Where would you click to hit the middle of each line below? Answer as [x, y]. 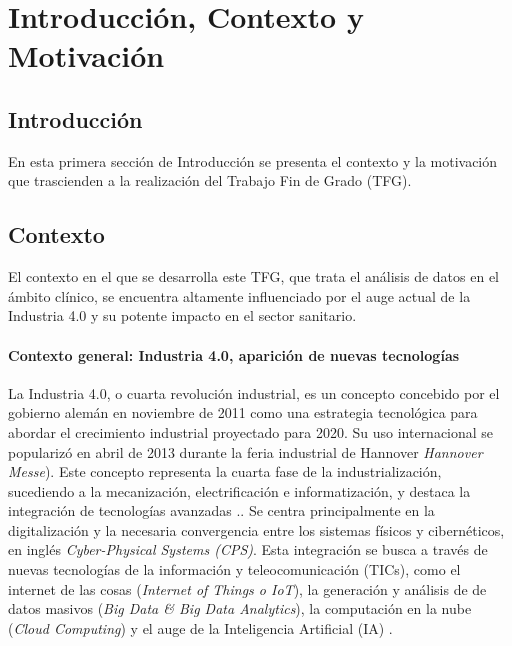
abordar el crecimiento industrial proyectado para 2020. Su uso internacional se [251, 431]
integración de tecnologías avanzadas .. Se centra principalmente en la [221, 510]
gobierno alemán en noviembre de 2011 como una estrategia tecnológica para [243, 412]
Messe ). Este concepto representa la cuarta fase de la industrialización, [225, 471]
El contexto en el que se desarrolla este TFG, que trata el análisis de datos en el [253, 276]
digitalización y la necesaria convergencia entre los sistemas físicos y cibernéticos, [256, 529]
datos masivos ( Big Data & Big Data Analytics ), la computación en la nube [240, 608]
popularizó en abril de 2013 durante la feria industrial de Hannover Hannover [245, 451]
